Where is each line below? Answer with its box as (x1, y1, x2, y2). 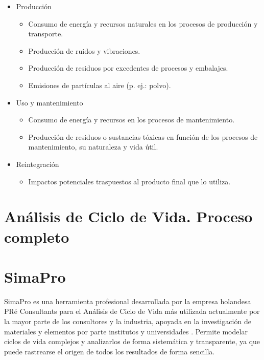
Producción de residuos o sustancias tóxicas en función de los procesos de (28, 131, 258, 142)
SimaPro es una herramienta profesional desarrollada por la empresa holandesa (4, 295, 251, 306)
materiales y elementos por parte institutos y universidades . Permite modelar (4, 326, 248, 336)
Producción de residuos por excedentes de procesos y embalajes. (28, 62, 228, 73)
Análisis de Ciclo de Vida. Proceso (4, 206, 253, 227)
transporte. (28, 28, 63, 39)
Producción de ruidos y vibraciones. (28, 45, 140, 56)
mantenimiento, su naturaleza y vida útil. (28, 141, 158, 152)
